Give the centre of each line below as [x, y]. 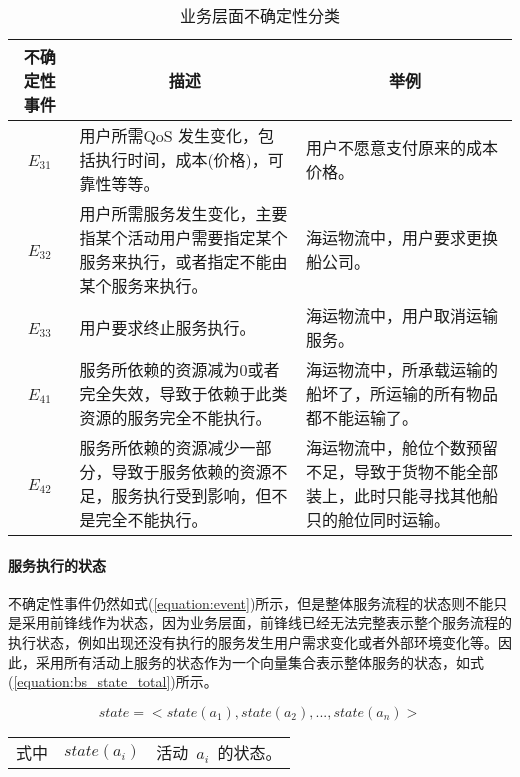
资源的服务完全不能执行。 [175, 417]
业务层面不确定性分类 [259, 15]
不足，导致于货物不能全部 [401, 471]
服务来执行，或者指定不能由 [183, 261]
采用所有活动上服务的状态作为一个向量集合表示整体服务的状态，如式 [259, 661]
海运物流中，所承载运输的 [401, 369]
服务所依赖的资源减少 [159, 447]
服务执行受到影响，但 [191, 495]
